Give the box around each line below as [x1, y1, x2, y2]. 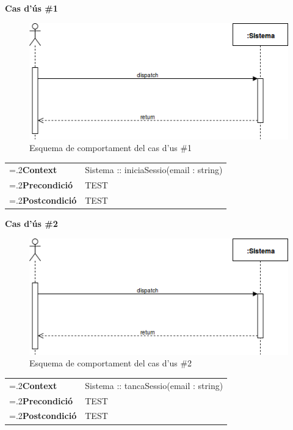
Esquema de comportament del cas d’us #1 [29, 141, 192, 154]
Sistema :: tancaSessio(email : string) [85, 379, 223, 391]
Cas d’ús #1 [5, 2, 58, 14]
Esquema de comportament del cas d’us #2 [29, 357, 192, 369]
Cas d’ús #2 [5, 217, 58, 230]
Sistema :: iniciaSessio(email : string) [85, 163, 223, 176]
